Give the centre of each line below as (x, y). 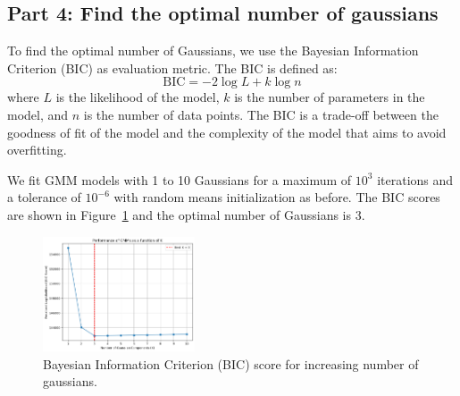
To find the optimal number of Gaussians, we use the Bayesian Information (213, 51)
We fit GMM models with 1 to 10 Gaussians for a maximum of (180, 179)
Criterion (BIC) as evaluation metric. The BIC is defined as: (172, 67)
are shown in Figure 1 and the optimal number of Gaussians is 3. (186, 214)
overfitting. (37, 150)
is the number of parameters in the (330, 97)
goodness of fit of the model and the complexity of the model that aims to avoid (227, 132)
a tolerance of (44, 197)
